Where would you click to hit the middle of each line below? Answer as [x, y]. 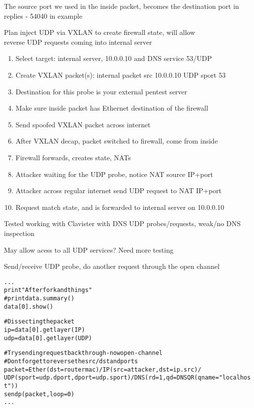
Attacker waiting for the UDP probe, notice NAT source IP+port [114, 174]
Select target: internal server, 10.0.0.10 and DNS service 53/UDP [114, 58]
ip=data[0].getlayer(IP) [45, 330]
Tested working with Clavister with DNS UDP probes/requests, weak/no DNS [122, 223]
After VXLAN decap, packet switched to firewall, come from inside [117, 141]
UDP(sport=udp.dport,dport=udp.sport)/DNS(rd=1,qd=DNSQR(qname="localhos [127, 378]
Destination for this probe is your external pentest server [101, 91]
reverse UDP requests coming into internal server [78, 42]
